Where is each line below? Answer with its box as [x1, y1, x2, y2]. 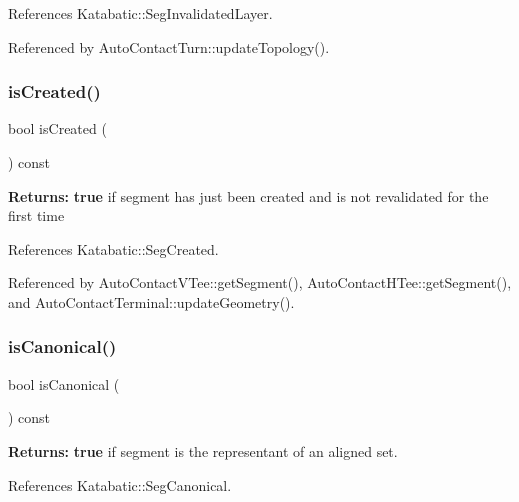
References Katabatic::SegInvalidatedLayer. [8, 3, 273, 23]
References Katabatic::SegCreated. [8, 238, 219, 259]
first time [8, 205, 65, 226]
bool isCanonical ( [8, 373, 120, 394]
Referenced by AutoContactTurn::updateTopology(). [8, 36, 330, 57]
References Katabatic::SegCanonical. [8, 474, 232, 495]
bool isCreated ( [8, 118, 107, 139]
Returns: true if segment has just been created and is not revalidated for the [8, 185, 489, 206]
